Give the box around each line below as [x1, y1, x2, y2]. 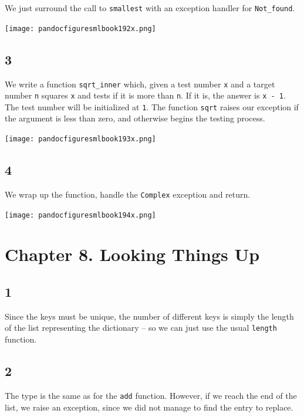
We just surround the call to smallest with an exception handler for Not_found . [5, 2, 295, 13]
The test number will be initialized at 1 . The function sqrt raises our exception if [5, 100, 299, 113]
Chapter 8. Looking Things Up [5, 242, 260, 266]
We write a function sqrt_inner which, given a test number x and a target [5, 77, 275, 90]
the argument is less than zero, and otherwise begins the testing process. [5, 112, 265, 124]
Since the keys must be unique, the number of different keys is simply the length [5, 310, 294, 322]
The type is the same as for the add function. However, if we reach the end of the [5, 389, 297, 401]
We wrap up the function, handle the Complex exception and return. [5, 188, 251, 200]
